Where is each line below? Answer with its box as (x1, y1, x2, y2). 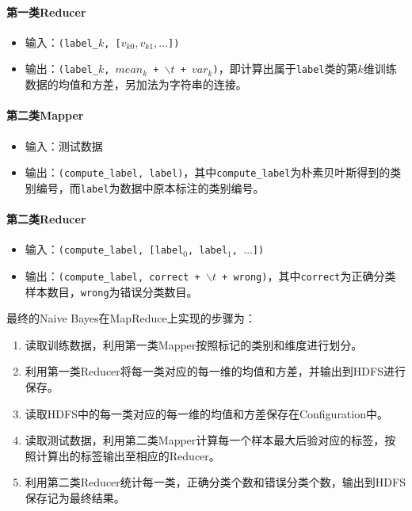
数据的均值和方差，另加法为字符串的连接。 (25, 76, 247, 93)
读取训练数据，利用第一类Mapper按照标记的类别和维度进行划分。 (25, 336, 363, 353)
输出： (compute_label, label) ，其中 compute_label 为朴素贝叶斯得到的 (25, 164, 391, 181)
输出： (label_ (25, 60, 98, 77)
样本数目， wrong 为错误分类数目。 (25, 283, 198, 299)
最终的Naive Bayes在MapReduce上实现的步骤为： (6, 310, 256, 326)
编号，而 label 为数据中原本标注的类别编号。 (36, 179, 265, 196)
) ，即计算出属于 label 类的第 (212, 60, 358, 77)
